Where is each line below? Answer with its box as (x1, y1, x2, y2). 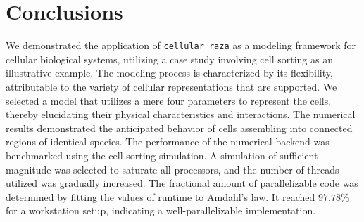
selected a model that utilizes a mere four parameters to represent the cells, (6, 93, 332, 107)
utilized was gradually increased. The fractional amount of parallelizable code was (6, 176, 358, 190)
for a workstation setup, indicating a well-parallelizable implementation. (6, 203, 316, 218)
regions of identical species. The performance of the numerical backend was (6, 134, 330, 149)
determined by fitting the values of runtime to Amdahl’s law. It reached (6, 189, 315, 204)
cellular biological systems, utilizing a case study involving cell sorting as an (6, 51, 333, 66)
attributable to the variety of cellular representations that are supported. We (6, 79, 337, 93)
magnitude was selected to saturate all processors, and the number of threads (6, 162, 339, 176)
